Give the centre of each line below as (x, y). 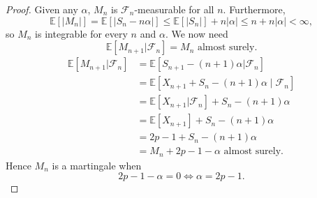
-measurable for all (174, 9)
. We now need (197, 33)
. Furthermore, (254, 9)
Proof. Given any (42, 9)
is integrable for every (81, 33)
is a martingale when (97, 165)
